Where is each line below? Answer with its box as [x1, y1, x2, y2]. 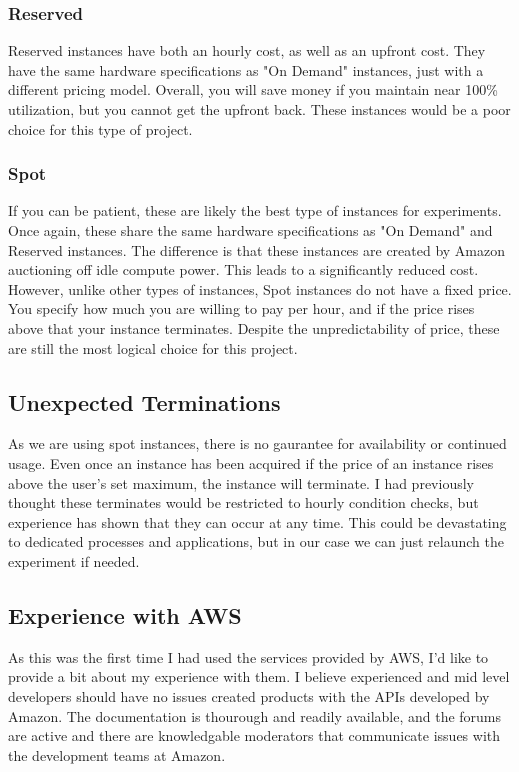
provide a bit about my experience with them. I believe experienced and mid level [8, 666, 510, 687]
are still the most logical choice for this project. [8, 337, 298, 358]
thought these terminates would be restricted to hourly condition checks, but [8, 492, 479, 513]
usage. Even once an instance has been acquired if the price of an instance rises [8, 452, 494, 473]
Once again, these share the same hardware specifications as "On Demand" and [8, 220, 493, 240]
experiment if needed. [8, 550, 140, 571]
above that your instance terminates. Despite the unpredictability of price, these [8, 317, 500, 338]
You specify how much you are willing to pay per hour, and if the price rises [8, 298, 475, 319]
